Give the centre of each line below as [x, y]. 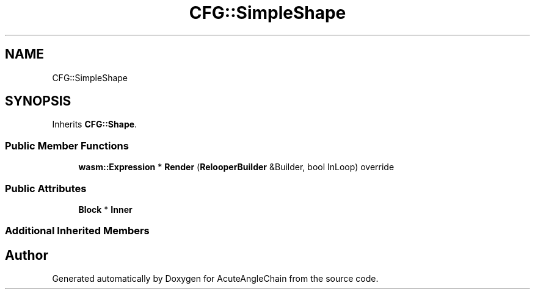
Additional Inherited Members [77, 231]
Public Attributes [46, 188]
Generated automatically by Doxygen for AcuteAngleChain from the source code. [215, 279]
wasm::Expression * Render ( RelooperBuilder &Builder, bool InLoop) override [236, 167]
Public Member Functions [67, 145]
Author [27, 255]
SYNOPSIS [38, 101]
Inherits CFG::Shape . [95, 124]
